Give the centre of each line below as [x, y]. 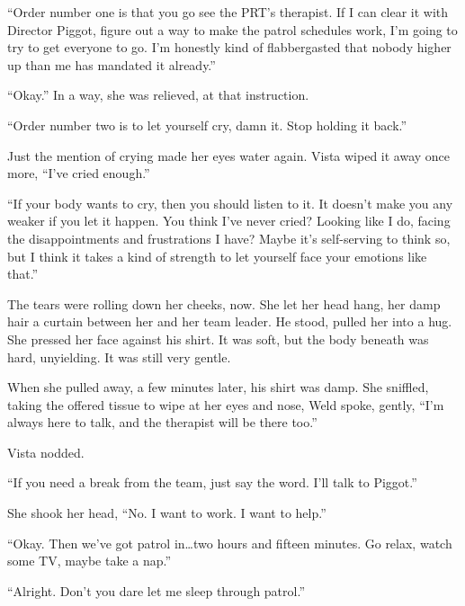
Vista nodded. [46, 452]
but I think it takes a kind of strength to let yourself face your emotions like [217, 256]
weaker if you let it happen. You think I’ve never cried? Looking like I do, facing [229, 221]
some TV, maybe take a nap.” [89, 561]
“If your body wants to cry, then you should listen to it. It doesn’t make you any [230, 203]
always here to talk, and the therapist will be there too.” [162, 422]
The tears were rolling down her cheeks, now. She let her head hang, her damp [224, 303]
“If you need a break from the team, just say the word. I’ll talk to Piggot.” [212, 482]
